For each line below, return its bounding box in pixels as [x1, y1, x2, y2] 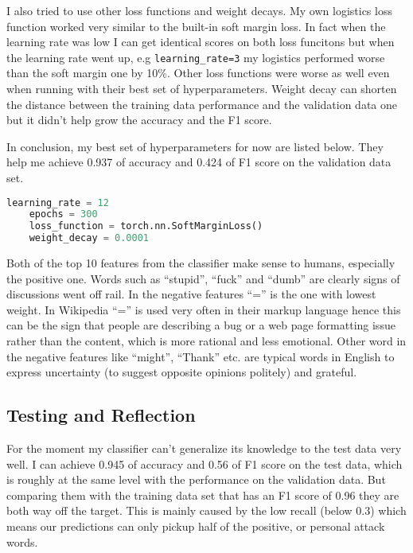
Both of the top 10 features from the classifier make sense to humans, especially [6, 255, 395, 271]
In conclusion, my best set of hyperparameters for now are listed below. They [6, 138, 384, 154]
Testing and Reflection [6, 403, 196, 427]
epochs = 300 [29, 208, 98, 220]
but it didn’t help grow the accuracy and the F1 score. [6, 111, 272, 128]
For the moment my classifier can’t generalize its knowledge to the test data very [6, 440, 402, 457]
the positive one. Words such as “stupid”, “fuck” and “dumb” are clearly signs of [6, 270, 400, 286]
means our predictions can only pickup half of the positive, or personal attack [6, 518, 385, 535]
